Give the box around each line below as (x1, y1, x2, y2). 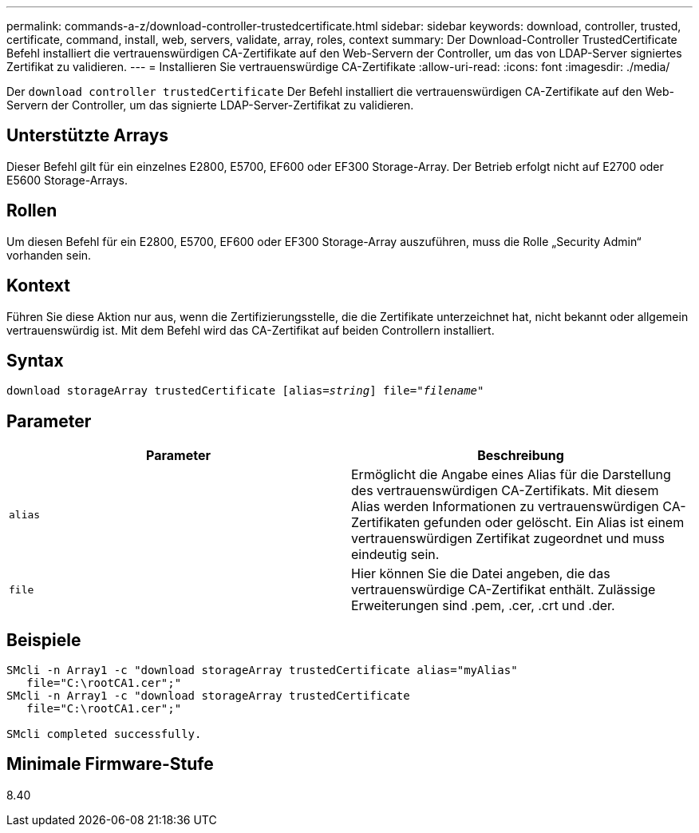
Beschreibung (477, 447, 564, 464)
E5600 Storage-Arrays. (6, 173, 128, 187)
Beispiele (6, 629, 81, 650)
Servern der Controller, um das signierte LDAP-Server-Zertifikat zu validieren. (6, 98, 414, 112)
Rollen (6, 200, 57, 221)
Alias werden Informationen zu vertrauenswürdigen (351, 498, 659, 515)
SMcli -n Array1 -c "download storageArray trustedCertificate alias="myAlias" (6, 664, 518, 677)
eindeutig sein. (351, 546, 440, 563)
